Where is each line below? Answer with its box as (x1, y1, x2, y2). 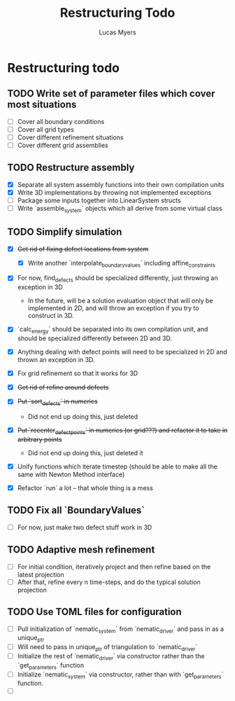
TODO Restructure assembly (7, 162, 135, 174)
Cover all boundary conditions (17, 117, 105, 125)
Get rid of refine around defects (17, 383, 109, 391)
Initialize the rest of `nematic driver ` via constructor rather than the (17, 651, 205, 662)
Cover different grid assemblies (17, 141, 108, 149)
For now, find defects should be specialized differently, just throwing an (17, 274, 218, 284)
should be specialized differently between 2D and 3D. (17, 334, 173, 342)
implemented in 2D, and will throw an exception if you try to (27, 304, 199, 312)
